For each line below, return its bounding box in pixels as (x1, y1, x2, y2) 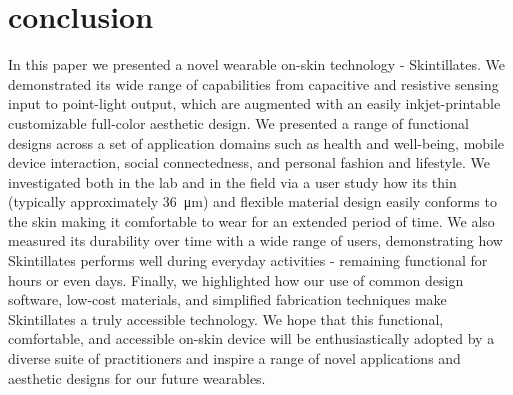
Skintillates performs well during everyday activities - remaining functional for (8, 250, 488, 271)
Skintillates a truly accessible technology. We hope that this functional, (8, 308, 444, 329)
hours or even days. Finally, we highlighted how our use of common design (8, 269, 464, 290)
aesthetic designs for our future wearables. (8, 367, 266, 388)
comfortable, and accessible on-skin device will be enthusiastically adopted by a (8, 328, 495, 349)
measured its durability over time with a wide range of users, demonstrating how (8, 230, 503, 251)
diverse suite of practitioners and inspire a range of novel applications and (8, 348, 461, 369)
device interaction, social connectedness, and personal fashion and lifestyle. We (8, 152, 490, 173)
